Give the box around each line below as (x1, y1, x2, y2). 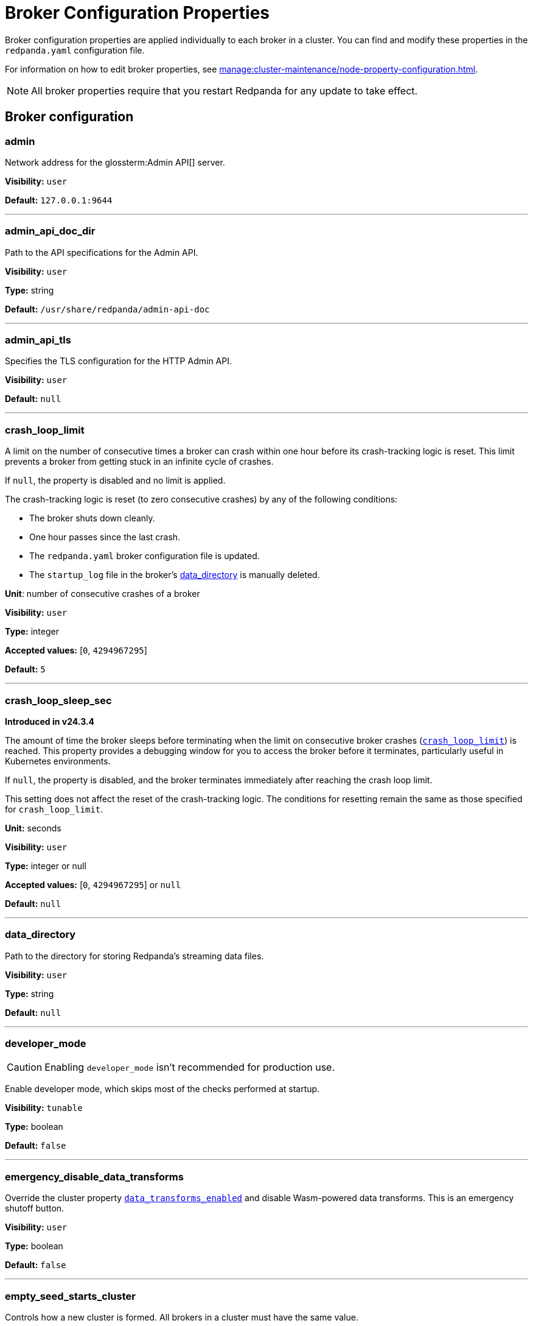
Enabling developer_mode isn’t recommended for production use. (44, 1061, 335, 1074)
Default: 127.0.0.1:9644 (5, 194, 113, 205)
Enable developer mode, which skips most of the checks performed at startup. (5, 1084, 320, 1095)
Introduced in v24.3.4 (5, 716, 95, 727)
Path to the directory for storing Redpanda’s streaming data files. (5, 950, 264, 961)
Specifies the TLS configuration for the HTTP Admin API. (5, 356, 232, 367)
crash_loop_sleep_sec (5, 694, 112, 707)
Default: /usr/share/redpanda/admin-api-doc (5, 303, 210, 314)
